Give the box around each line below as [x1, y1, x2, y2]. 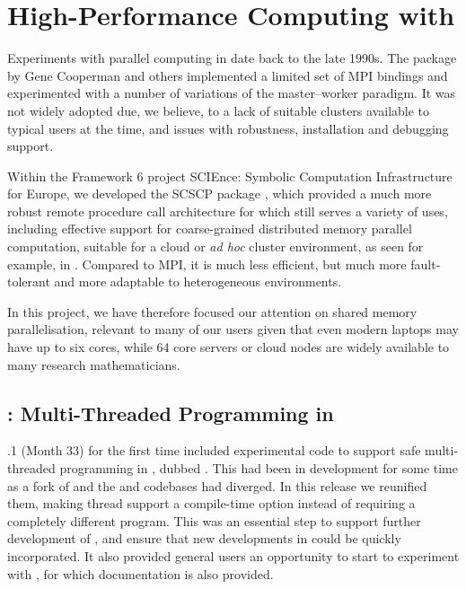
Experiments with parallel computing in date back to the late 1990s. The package [7, 48, 457, 67]
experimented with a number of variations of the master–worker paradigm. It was [7, 84, 456, 102]
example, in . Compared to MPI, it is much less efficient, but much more [7, 254, 407, 273]
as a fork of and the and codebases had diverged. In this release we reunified [7, 476, 427, 495]
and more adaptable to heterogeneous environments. [54, 272, 342, 291]
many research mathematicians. [7, 355, 180, 374]
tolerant [7, 272, 50, 291]
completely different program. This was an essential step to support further [7, 511, 421, 530]
